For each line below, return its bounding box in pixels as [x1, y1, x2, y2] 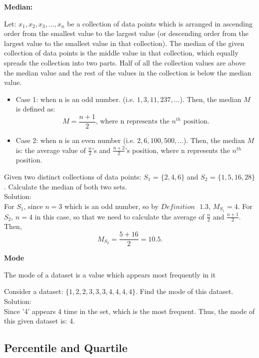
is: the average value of [15, 144, 86, 155]
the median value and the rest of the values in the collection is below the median [4, 67, 251, 77]
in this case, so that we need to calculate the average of [34, 211, 204, 221]
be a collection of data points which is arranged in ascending [67, 18, 253, 28]
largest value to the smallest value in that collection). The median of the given [4, 37, 244, 48]
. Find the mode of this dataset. [135, 286, 233, 296]
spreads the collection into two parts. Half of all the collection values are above [4, 57, 245, 67]
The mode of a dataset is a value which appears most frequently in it [4, 269, 216, 279]
